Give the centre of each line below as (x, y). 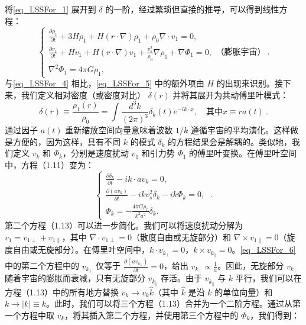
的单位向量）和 (244, 292)
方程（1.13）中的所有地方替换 (62, 292)
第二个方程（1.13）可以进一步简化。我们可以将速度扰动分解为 (124, 225)
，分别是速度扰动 (95, 153)
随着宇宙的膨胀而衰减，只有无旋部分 (75, 278)
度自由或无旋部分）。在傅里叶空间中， (77, 250)
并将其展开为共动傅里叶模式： (231, 94)
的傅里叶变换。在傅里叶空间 (243, 153)
